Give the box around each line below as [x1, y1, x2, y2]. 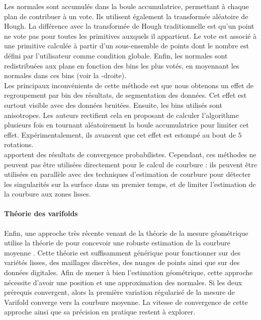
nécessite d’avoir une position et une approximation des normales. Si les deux [4, 277, 242, 287]
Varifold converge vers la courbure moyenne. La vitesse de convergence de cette [4, 296, 248, 307]
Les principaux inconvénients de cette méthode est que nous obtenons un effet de [4, 80, 254, 90]
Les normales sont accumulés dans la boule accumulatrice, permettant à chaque [4, 1, 249, 11]
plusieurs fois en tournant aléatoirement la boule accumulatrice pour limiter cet [4, 119, 249, 130]
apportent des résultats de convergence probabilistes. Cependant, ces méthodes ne [4, 149, 256, 159]
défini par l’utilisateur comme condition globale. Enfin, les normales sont [4, 50, 228, 60]
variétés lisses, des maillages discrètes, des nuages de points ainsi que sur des [4, 257, 240, 268]
